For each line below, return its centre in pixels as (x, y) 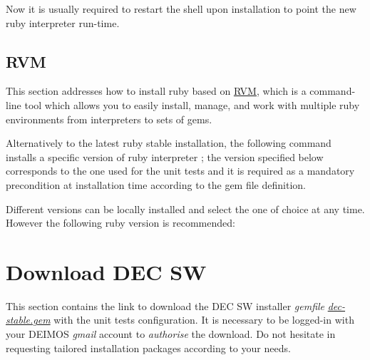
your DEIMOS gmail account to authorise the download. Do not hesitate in (171, 334)
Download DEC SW (106, 271)
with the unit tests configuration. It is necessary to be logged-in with (204, 320)
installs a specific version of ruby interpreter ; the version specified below (165, 156)
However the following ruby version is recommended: (120, 223)
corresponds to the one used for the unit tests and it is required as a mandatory (180, 171)
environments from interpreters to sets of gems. (109, 119)
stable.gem (28, 320)
